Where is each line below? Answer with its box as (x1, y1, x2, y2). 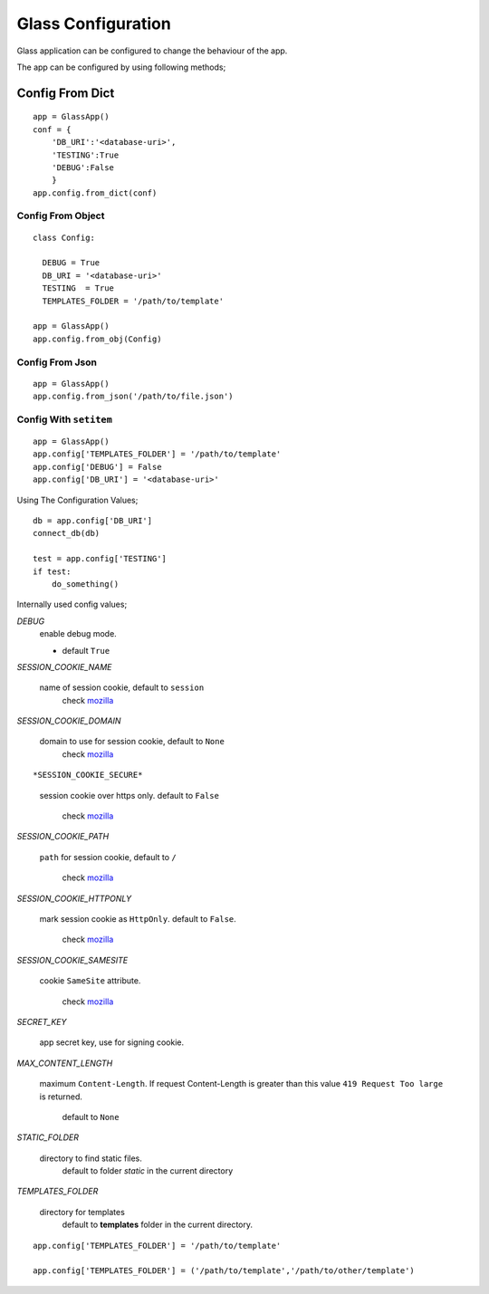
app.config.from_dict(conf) (33, 187, 158, 198)
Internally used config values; (16, 599, 128, 610)
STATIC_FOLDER (16, 1132, 79, 1143)
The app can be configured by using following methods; (16, 62, 226, 72)
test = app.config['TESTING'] (33, 553, 168, 564)
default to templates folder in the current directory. (62, 1219, 254, 1231)
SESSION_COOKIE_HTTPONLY (16, 893, 131, 904)
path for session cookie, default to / (39, 851, 177, 862)
